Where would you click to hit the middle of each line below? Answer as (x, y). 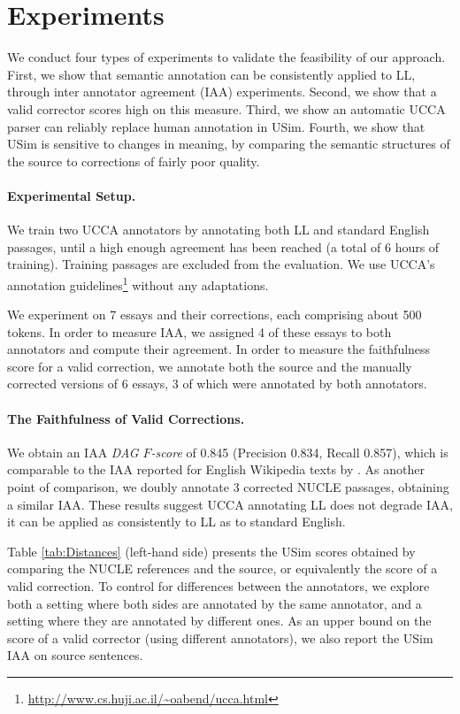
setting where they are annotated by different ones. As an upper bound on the (219, 621)
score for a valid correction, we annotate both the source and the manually (210, 366)
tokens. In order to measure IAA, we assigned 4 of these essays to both (199, 331)
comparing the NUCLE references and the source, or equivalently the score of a (222, 568)
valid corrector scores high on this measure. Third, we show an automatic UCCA (226, 108)
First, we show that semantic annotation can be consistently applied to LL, (211, 74)
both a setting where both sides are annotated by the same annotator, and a (215, 603)
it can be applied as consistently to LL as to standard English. (176, 522)
